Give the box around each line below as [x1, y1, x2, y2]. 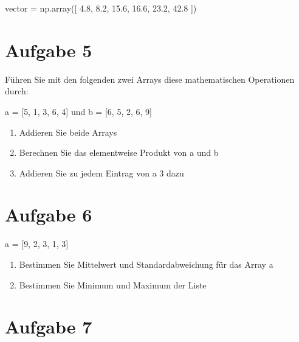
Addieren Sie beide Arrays [19, 125, 117, 138]
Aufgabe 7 [5, 314, 92, 339]
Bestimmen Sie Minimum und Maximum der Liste [19, 278, 207, 291]
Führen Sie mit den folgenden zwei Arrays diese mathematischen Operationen [5, 72, 295, 85]
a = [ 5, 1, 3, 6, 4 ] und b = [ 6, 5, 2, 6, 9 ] [5, 105, 152, 117]
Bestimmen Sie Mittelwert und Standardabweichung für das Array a [19, 258, 273, 270]
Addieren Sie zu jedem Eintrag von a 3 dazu [19, 166, 184, 179]
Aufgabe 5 [5, 37, 92, 62]
